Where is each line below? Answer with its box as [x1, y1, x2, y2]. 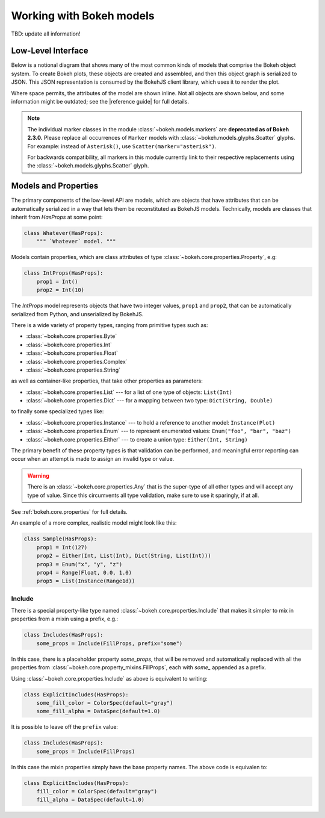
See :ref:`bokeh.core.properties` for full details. [11, 508, 128, 515]
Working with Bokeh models [11, 9, 155, 22]
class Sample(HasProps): [23, 535, 97, 542]
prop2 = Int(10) [36, 287, 84, 293]
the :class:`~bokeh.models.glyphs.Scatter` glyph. [27, 162, 149, 169]
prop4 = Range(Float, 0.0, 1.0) [36, 569, 132, 576]
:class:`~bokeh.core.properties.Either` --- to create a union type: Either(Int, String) [26, 436, 248, 443]
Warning [27, 472, 49, 479]
